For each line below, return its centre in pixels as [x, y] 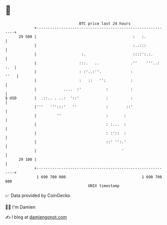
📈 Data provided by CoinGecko [38, 195]
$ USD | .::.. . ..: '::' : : [69, 98]
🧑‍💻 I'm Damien [20, 207]
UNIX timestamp [104, 186]
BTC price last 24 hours [105, 24]
